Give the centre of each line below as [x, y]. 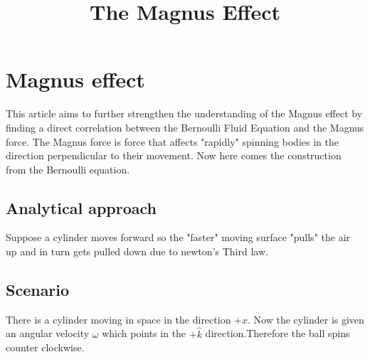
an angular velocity [48, 333]
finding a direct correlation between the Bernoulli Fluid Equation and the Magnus [185, 127]
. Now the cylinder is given [306, 319]
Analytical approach [81, 207]
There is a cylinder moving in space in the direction [118, 319]
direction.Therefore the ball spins [277, 333]
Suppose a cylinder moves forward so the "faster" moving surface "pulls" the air [178, 237]
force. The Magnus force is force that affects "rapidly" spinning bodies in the [172, 141]
